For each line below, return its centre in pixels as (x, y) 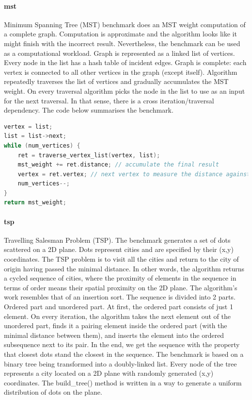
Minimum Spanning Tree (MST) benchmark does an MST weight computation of (125, 24)
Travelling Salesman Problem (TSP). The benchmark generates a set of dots (117, 240)
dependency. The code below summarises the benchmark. (89, 110)
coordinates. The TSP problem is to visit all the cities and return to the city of (121, 259)
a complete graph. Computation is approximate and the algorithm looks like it (120, 34)
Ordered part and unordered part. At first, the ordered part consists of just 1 (118, 307)
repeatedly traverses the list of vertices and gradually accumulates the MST (116, 81)
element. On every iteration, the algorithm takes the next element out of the (117, 316)
